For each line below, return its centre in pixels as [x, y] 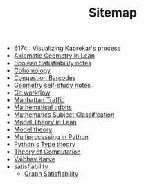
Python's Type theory [45, 145]
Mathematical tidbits [43, 107]
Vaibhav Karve [34, 159]
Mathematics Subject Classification [64, 115]
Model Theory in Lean [45, 122]
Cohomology [32, 70]
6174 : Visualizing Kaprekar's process [67, 48]
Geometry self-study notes [52, 86]
